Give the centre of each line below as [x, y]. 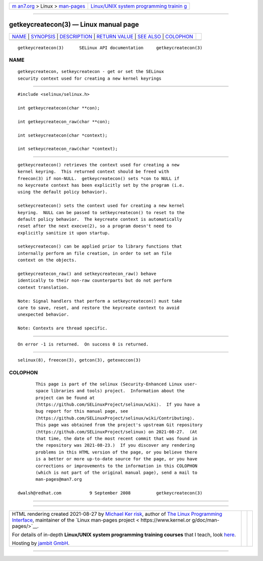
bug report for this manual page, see [82, 411]
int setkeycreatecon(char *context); [63, 135]
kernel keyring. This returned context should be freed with [94, 172]
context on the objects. [47, 260]
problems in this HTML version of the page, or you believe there [117, 452]
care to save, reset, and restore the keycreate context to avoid [99, 308]
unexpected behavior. [43, 315]
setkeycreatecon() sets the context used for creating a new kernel [101, 206]
